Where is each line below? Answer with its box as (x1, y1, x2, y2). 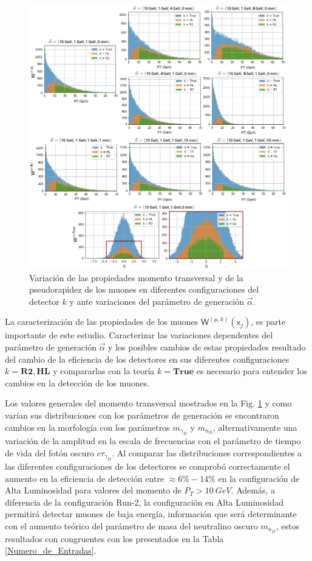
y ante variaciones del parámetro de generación (69, 294, 245, 307)
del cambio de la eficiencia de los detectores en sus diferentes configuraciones (5, 352, 290, 365)
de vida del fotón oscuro (5, 446, 95, 459)
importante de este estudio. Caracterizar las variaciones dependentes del (5, 329, 273, 341)
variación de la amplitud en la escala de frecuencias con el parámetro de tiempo (5, 434, 301, 447)
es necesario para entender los (196, 364, 307, 377)
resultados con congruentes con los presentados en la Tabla (5, 532, 224, 545)
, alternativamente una (212, 420, 297, 433)
